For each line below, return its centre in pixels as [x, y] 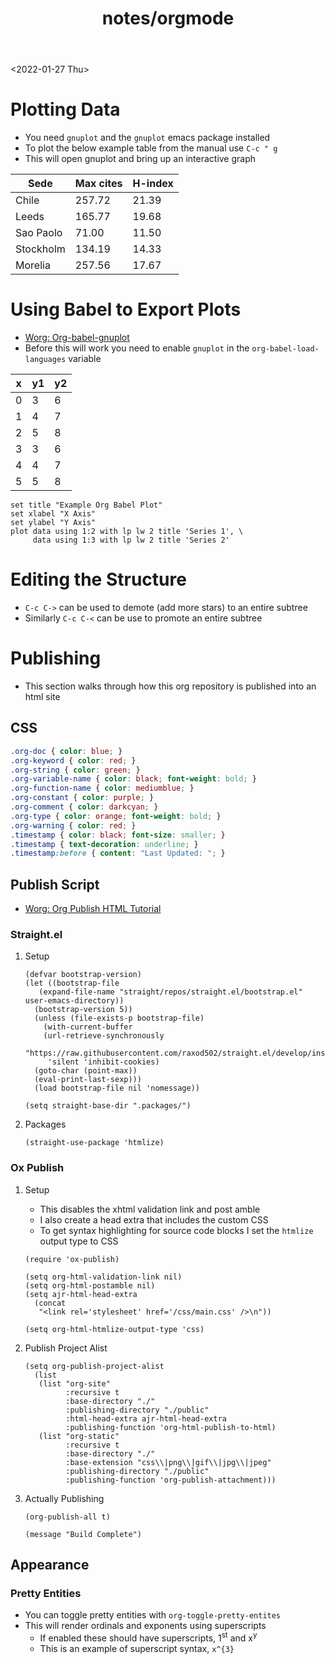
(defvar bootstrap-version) [83, 975]
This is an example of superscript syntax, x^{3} [137, 1648]
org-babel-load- [285, 349]
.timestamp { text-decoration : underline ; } [104, 844]
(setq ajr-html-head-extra [81, 1294]
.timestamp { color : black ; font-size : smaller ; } [118, 835]
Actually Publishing [64, 1498]
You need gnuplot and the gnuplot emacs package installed [147, 138]
